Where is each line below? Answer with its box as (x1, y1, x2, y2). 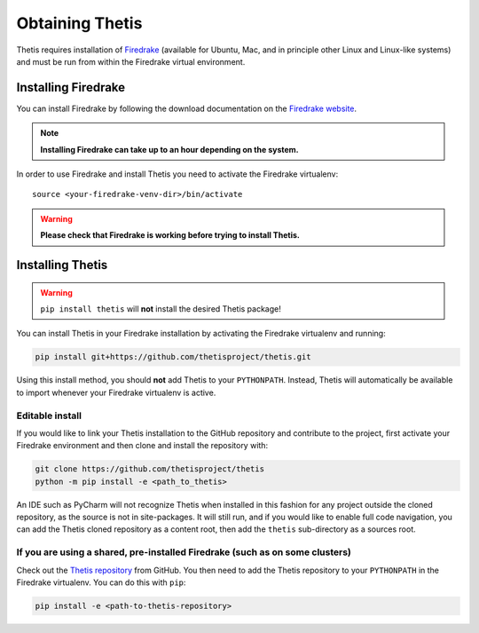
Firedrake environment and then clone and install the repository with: (16, 440, 269, 451)
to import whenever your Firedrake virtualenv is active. (16, 387, 216, 398)
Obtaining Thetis (16, 13, 143, 33)
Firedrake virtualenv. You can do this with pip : (16, 577, 186, 588)
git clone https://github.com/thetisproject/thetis (35, 464, 265, 474)
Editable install (16, 409, 82, 422)
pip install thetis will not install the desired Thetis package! (40, 303, 281, 314)
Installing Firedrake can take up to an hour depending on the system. (40, 144, 299, 154)
